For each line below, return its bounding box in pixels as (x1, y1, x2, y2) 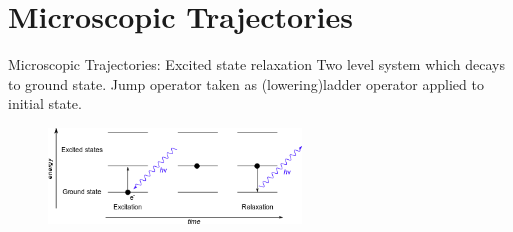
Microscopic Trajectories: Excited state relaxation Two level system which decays (8, 54, 505, 75)
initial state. (8, 93, 82, 114)
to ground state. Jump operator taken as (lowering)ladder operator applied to (8, 73, 484, 94)
